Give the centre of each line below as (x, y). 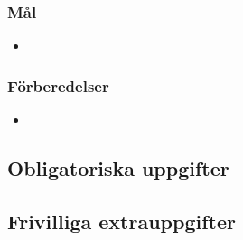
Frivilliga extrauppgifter (121, 221)
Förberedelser (58, 85)
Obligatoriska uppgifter (118, 168)
